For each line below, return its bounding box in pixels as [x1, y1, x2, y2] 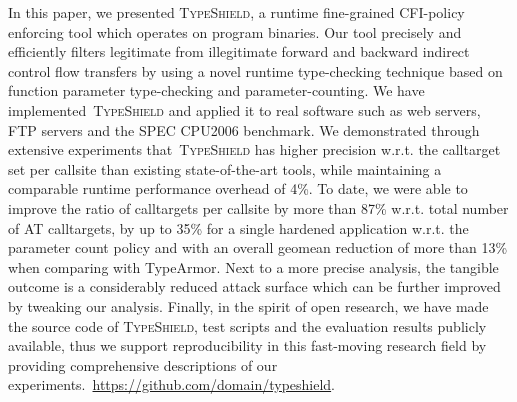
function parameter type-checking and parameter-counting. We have [8, 80, 425, 101]
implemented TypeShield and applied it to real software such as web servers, [8, 99, 481, 120]
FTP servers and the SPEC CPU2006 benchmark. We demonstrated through [8, 119, 480, 140]
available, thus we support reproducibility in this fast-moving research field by [8, 335, 487, 356]
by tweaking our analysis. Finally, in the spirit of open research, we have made [8, 295, 489, 316]
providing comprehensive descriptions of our [8, 354, 278, 375]
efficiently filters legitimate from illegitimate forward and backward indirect [8, 41, 470, 62]
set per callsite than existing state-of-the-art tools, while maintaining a [8, 158, 442, 179]
